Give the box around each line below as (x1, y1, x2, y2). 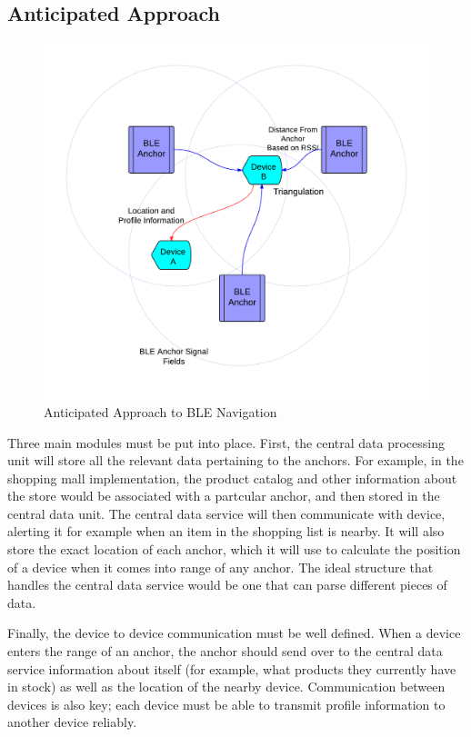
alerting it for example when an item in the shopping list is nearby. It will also (7, 522, 445, 541)
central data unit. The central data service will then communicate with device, (7, 503, 446, 523)
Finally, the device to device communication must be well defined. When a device (7, 623, 461, 642)
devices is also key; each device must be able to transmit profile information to (7, 694, 446, 713)
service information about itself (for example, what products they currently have (7, 659, 456, 678)
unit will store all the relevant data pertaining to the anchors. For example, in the (7, 451, 464, 470)
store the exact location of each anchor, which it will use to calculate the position (7, 540, 461, 559)
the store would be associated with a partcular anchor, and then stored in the (7, 486, 440, 505)
